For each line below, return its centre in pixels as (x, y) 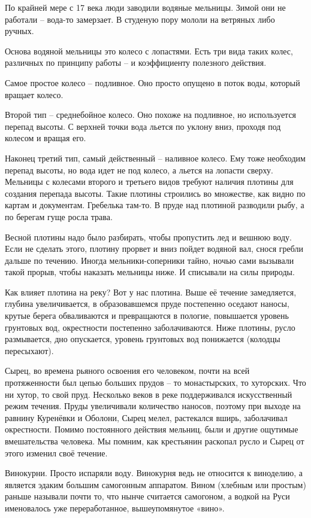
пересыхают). (29, 350)
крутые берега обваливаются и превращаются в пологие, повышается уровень (147, 316)
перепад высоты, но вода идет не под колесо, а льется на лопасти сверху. (139, 170)
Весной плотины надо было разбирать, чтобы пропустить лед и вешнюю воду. (148, 237)
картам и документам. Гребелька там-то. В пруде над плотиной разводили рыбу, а (155, 205)
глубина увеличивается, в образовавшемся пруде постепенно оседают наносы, (147, 304)
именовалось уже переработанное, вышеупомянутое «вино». (115, 508)
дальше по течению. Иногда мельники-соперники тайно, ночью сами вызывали (150, 260)
